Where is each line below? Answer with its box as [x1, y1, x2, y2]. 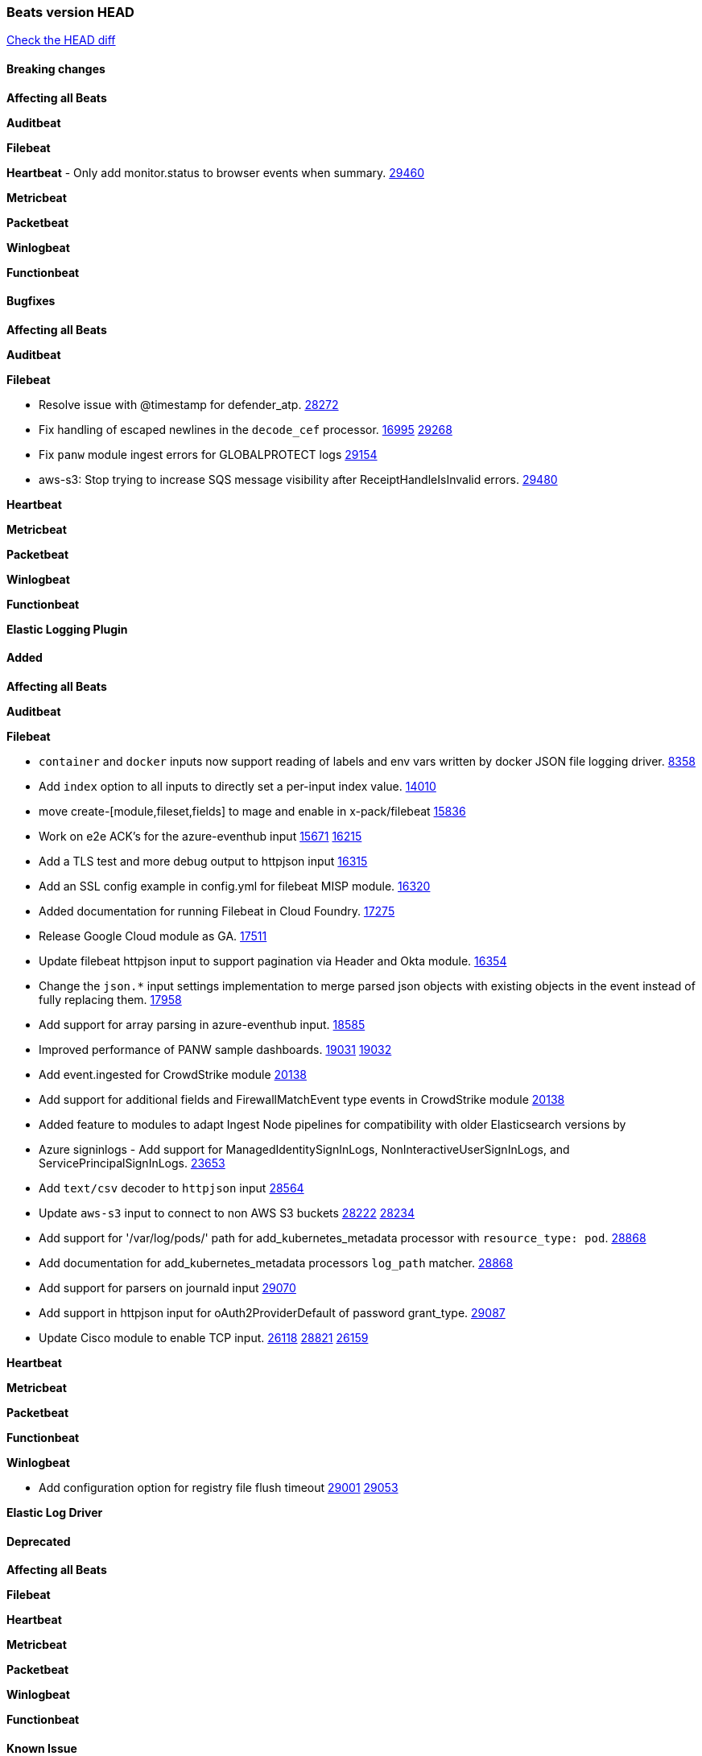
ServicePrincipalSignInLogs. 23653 [39, 1156, 225, 1171]
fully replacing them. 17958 [39, 993, 182, 1007]
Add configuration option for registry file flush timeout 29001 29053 [39, 1481, 398, 1495]
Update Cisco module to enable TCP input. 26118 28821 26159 [39, 1331, 369, 1345]
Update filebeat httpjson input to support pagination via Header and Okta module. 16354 [39, 954, 507, 969]
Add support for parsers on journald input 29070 [39, 1281, 296, 1295]
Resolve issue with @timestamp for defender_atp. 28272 [39, 397, 339, 411]
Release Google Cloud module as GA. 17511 [39, 929, 267, 944]
